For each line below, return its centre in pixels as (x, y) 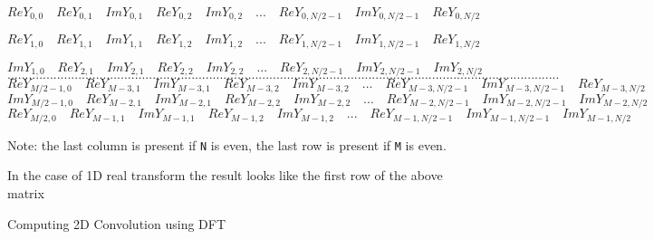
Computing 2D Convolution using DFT (117, 223)
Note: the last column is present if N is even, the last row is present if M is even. (227, 144)
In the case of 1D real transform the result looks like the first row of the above (225, 175)
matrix (26, 192)
